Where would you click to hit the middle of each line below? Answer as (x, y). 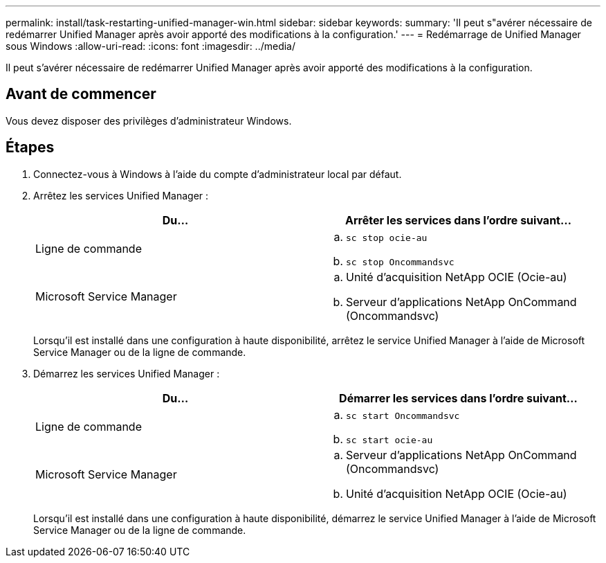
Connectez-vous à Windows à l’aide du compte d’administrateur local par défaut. (218, 174)
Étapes (30, 148)
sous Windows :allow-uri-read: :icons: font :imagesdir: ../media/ (151, 46)
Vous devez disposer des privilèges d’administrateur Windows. (149, 120)
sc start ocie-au (389, 440)
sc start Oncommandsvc (403, 415)
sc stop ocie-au (387, 238)
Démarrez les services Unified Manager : (127, 373)
